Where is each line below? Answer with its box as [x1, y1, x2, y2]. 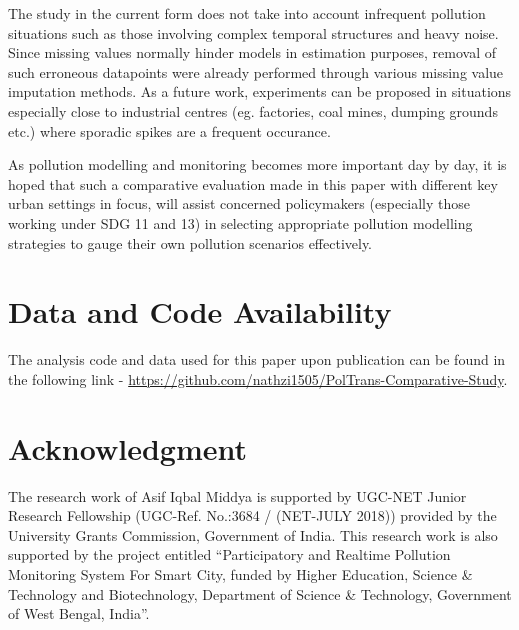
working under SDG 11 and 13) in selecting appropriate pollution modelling [8, 212, 473, 233]
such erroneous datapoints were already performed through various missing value [8, 61, 504, 82]
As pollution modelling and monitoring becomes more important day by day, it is [8, 154, 507, 175]
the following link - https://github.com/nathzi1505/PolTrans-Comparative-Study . [8, 368, 508, 389]
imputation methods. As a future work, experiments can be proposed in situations [8, 81, 512, 102]
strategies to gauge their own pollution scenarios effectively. [8, 232, 373, 253]
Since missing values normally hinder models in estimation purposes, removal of [8, 42, 496, 63]
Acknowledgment [8, 427, 247, 468]
